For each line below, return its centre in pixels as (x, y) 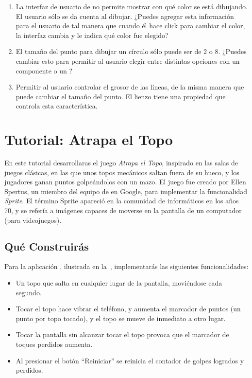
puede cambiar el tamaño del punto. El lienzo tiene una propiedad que (121, 96)
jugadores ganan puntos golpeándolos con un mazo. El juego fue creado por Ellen (125, 182)
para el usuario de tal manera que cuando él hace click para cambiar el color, (130, 26)
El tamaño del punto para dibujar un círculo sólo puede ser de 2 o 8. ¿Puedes (131, 51)
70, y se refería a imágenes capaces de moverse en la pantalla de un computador (123, 210)
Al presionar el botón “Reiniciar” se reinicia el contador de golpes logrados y (130, 360)
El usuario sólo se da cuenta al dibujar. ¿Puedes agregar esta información (125, 16)
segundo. (29, 292)
